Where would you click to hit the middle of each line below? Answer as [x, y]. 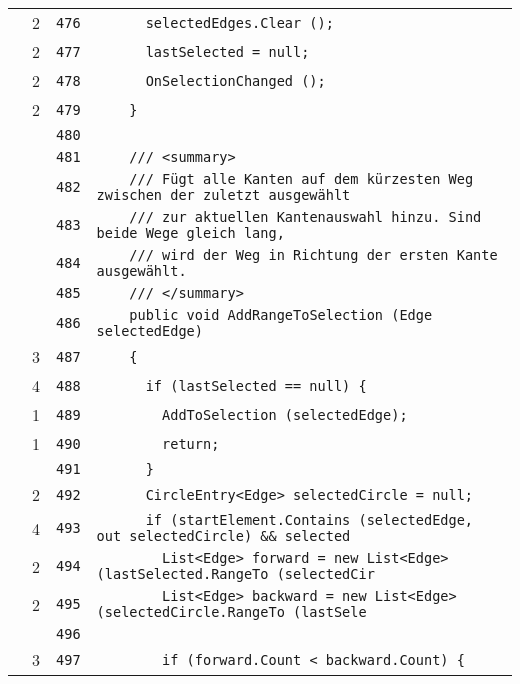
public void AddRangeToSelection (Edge [281, 315]
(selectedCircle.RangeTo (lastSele [231, 612]
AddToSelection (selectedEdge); [285, 414]
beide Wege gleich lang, [190, 233]
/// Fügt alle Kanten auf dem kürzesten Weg [301, 179]
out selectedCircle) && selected [223, 536]
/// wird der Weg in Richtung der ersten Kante [313, 255]
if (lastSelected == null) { [256, 385]
